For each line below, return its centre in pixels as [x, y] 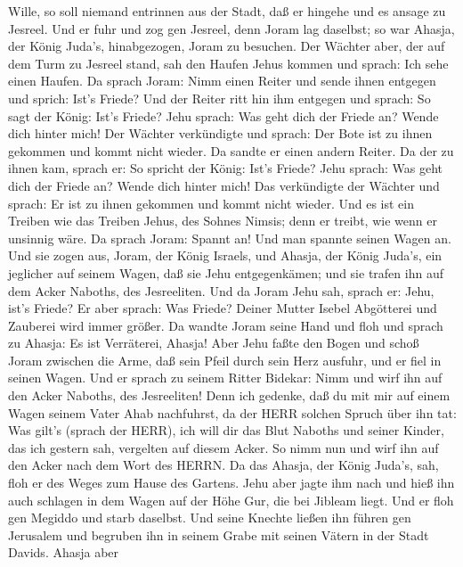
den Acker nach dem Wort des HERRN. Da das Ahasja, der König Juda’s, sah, [223, 465]
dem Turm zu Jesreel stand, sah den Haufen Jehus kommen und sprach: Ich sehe [228, 63]
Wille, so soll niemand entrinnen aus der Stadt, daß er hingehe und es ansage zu [227, 11]
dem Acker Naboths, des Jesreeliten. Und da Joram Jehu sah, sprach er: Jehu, [221, 290]
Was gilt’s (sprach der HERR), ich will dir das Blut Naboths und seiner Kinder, [226, 430]
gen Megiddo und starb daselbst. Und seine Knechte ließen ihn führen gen [210, 518]
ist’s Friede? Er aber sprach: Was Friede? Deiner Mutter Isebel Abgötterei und [223, 308]
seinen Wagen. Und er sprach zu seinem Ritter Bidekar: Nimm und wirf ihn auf [225, 378]
